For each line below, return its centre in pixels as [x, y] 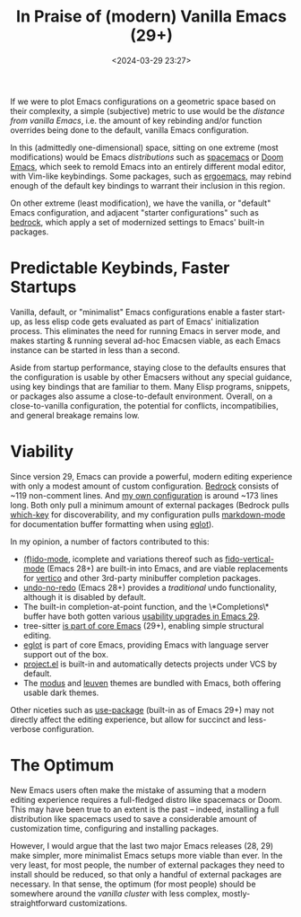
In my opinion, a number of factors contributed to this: [110, 542]
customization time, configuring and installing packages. [114, 828]
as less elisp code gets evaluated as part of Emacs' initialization [142, 322]
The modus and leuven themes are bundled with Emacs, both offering [152, 683]
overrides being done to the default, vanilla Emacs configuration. [129, 130]
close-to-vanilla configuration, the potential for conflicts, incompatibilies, [144, 405]
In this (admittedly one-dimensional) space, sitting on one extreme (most [144, 147]
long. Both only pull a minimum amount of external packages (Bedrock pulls [150, 505]
